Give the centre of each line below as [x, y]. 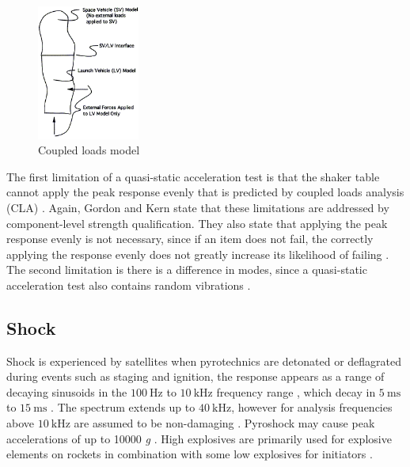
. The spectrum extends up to [123, 407]
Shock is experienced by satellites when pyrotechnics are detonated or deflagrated [204, 361]
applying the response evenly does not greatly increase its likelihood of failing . [198, 254]
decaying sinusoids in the [67, 391]
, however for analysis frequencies [312, 407]
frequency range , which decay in [296, 391]
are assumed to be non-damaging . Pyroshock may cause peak [224, 423]
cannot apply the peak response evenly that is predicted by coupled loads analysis [205, 192]
